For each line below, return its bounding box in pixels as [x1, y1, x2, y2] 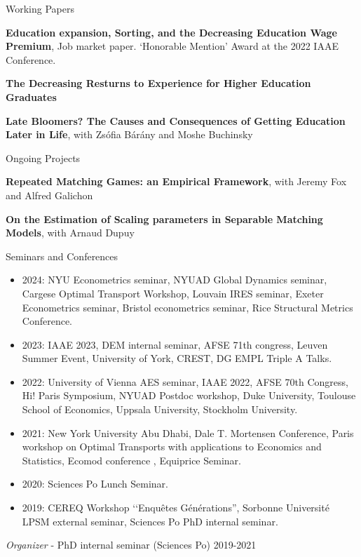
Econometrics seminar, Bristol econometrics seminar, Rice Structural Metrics [22, 300, 353, 314]
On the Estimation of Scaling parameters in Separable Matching [6, 211, 323, 226]
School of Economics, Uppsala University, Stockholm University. [22, 402, 298, 417]
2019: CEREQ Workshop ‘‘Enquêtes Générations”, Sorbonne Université [22, 500, 329, 515]
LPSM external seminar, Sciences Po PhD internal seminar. [22, 514, 278, 528]
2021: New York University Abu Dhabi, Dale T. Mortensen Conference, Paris [22, 425, 354, 440]
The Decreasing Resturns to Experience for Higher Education [6, 76, 311, 90]
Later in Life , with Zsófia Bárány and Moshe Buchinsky [6, 127, 253, 142]
